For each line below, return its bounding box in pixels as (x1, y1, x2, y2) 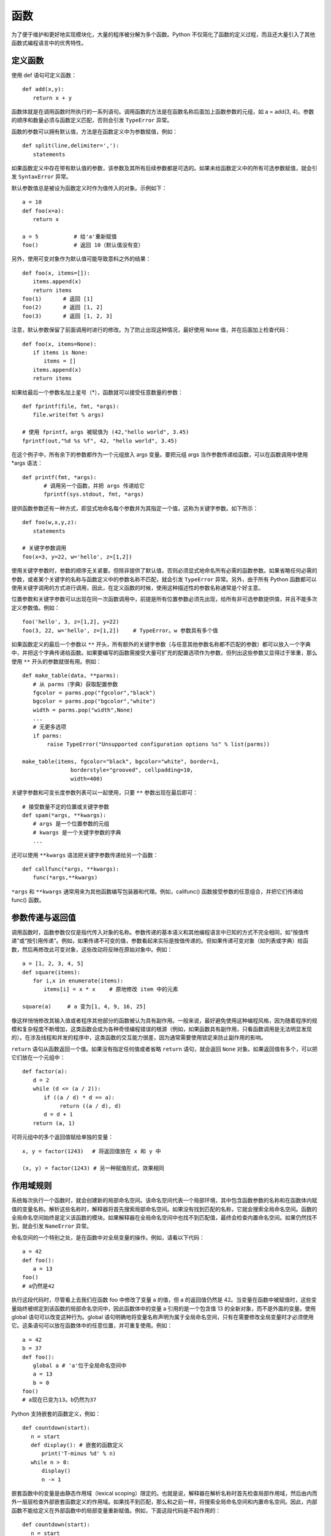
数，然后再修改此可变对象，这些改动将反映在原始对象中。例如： (11, 946, 173, 953)
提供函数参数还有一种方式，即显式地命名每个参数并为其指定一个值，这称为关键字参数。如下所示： (11, 504, 259, 512)
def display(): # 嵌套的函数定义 (31, 1441, 124, 1449)
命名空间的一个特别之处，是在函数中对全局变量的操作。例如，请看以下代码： (11, 1234, 205, 1241)
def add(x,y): (22, 86, 64, 93)
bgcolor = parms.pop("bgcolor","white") (32, 698, 156, 705)
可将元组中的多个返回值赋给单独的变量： (11, 1134, 113, 1141)
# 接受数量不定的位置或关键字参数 (22, 803, 110, 810)
